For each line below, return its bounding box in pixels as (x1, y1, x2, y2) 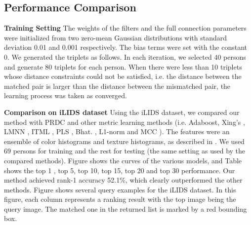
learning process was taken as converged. (4, 90, 127, 101)
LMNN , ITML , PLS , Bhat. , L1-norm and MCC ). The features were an (4, 126, 230, 137)
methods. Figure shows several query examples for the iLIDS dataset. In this (4, 184, 236, 194)
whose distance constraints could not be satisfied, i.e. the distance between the (4, 71, 242, 81)
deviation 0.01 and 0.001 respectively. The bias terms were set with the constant (4, 42, 248, 52)
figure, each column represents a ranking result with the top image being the (4, 194, 236, 204)
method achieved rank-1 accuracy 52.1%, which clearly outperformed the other (4, 175, 243, 185)
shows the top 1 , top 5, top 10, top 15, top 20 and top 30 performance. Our (4, 165, 235, 175)
